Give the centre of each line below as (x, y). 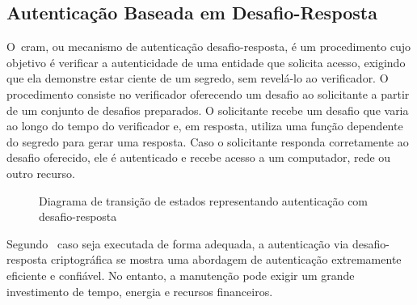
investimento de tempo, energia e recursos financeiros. (140, 291)
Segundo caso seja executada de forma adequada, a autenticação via (178, 243)
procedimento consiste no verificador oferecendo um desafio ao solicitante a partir (208, 93)
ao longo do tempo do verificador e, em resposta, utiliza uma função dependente (205, 126)
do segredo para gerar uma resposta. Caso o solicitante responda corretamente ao (208, 141)
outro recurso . (41, 173)
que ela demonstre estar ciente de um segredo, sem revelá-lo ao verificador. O (198, 78)
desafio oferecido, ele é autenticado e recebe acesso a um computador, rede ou (199, 157)
